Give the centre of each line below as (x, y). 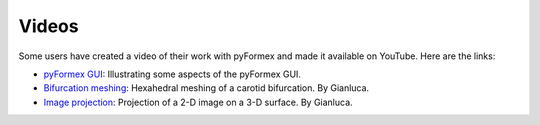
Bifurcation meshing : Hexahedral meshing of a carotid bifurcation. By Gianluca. (206, 88)
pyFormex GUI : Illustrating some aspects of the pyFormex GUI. (172, 74)
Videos (48, 26)
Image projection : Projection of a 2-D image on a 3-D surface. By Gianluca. (198, 102)
